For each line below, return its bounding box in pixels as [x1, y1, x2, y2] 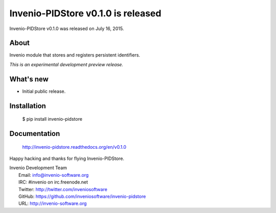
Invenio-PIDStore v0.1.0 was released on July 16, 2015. [9, 25, 124, 32]
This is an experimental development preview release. [9, 61, 124, 67]
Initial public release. [22, 88, 66, 94]
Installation [9, 101, 46, 110]
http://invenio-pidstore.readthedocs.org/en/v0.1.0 [22, 144, 127, 150]
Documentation [9, 129, 60, 138]
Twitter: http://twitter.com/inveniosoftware [18, 186, 107, 192]
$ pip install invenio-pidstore [22, 116, 83, 122]
